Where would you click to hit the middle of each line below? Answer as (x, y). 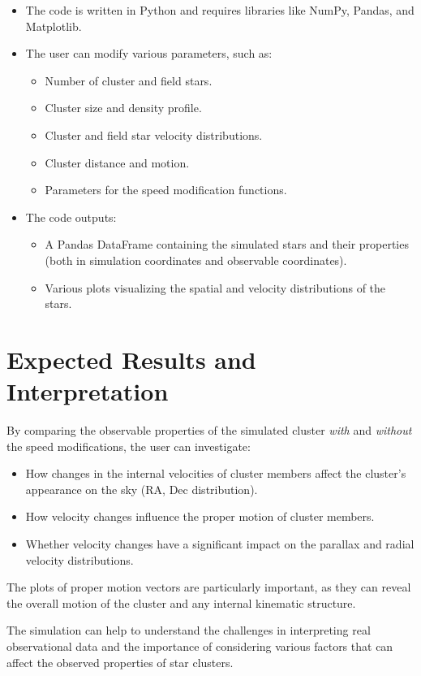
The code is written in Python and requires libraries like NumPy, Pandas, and (220, 10)
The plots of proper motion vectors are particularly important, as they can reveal (209, 587)
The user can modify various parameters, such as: (149, 53)
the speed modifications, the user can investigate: (129, 446)
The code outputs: (71, 217)
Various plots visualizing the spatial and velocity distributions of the (215, 287)
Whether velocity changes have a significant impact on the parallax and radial (220, 544)
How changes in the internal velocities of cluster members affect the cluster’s (216, 473)
